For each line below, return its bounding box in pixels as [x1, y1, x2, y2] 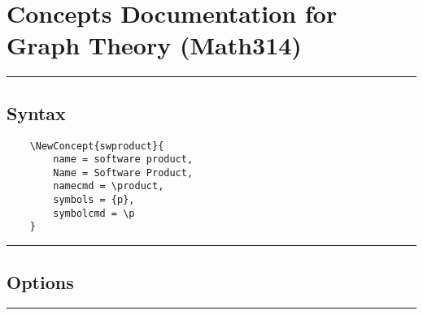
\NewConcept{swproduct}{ [29, 140, 164, 152]
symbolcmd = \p [53, 207, 135, 219]
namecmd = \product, [53, 180, 164, 192]
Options [7, 269, 74, 294]
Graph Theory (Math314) [7, 28, 302, 62]
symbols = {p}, [53, 194, 135, 206]
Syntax [7, 100, 66, 125]
